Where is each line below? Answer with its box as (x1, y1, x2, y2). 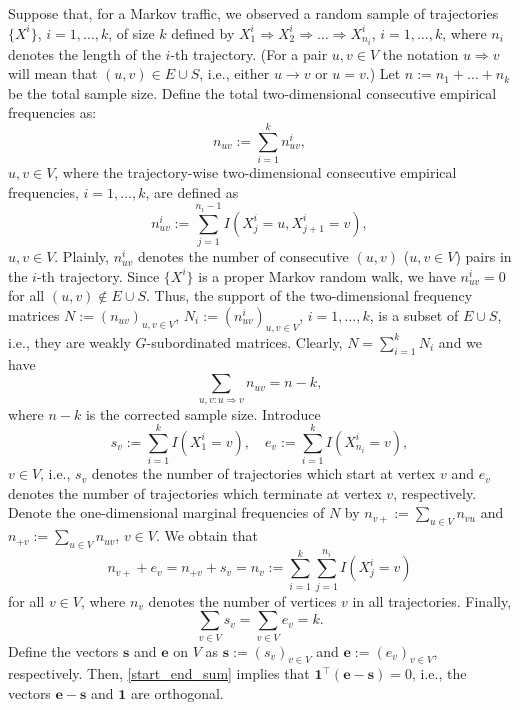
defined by (171, 22, 235, 43)
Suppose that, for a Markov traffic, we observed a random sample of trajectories (8, 3, 499, 23)
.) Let (365, 63, 401, 84)
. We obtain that (155, 525, 258, 546)
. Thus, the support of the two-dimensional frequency (146, 285, 473, 306)
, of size (108, 22, 155, 43)
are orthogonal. (131, 683, 224, 704)
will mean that (8, 63, 98, 84)
